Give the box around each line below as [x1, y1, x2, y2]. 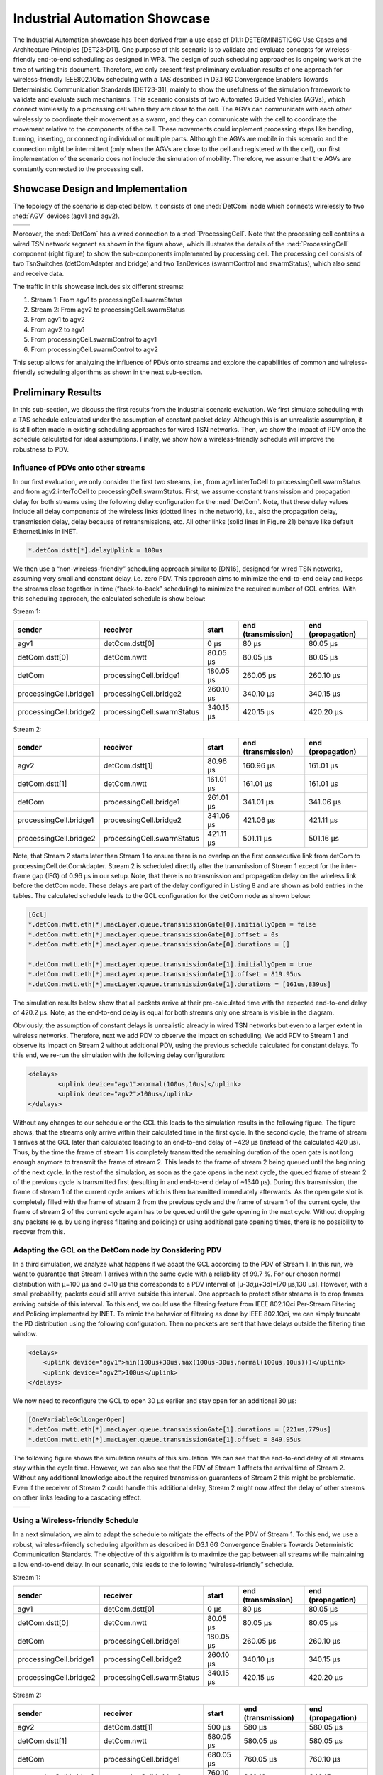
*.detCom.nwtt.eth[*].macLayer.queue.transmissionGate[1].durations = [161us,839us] [28, 980, 331, 988]
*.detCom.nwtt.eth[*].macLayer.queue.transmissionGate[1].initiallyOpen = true [28, 960, 313, 968]
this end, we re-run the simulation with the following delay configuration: [13, 1051, 226, 1059]
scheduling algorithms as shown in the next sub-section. [37, 368, 203, 376]
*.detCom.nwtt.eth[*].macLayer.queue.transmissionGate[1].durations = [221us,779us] [28, 1426, 331, 1433]
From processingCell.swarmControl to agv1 [30, 335, 157, 344]
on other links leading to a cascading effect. [13, 1493, 142, 1502]
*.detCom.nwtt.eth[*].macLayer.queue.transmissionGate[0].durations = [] [28, 940, 290, 948]
